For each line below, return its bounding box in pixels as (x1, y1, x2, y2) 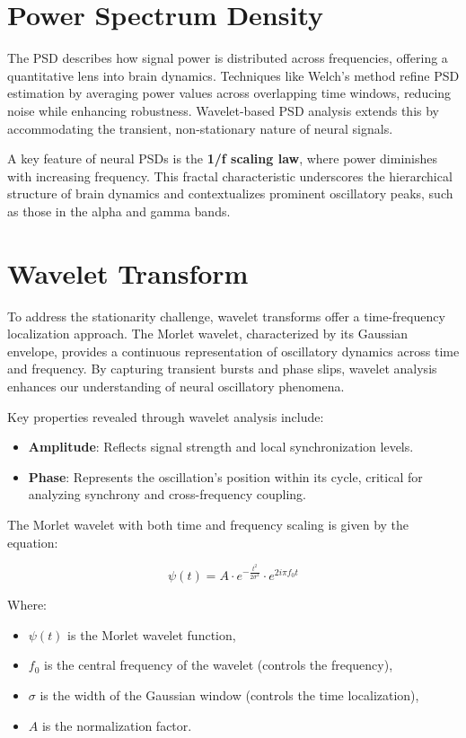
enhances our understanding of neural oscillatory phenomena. (7, 376, 345, 395)
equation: (7, 532, 58, 551)
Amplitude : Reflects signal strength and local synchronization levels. (28, 437, 414, 456)
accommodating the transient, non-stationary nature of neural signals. (7, 119, 393, 137)
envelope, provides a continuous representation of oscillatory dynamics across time (7, 341, 460, 360)
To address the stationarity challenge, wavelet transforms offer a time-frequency (7, 306, 445, 325)
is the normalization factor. (41, 716, 192, 734)
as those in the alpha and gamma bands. (7, 201, 231, 220)
